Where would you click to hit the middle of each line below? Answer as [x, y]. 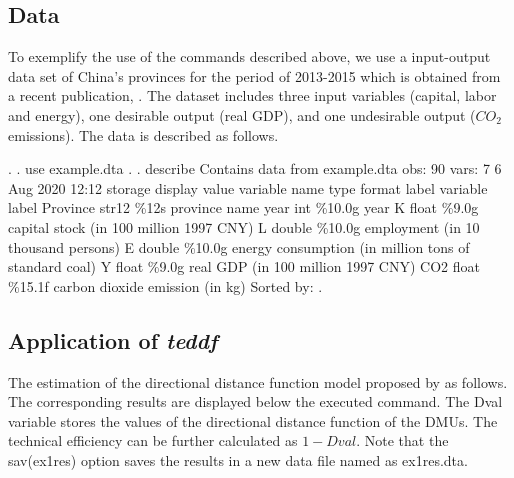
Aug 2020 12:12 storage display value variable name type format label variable [248, 187]
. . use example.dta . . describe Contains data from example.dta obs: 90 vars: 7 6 [255, 168]
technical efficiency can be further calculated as [153, 440]
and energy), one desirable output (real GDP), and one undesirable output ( [242, 114]
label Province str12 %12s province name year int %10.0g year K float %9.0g [243, 207]
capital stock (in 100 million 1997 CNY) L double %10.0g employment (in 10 [244, 226]
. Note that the [402, 440]
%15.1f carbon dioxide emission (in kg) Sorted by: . [165, 285]
